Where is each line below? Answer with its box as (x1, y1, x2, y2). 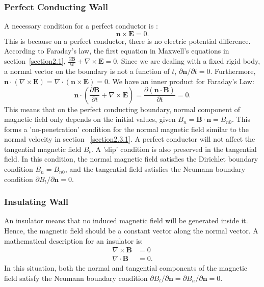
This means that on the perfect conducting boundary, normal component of (4, 103, 241, 114)
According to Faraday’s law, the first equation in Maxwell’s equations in (4, 45, 229, 56)
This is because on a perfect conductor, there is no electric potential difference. (4, 35, 251, 46)
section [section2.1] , (4, 56, 66, 66)
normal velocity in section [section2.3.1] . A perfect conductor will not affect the (4, 134, 255, 144)
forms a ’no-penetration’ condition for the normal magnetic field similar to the (4, 123, 249, 134)
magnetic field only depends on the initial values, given (4, 114, 176, 124)
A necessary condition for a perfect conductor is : (4, 20, 158, 31)
